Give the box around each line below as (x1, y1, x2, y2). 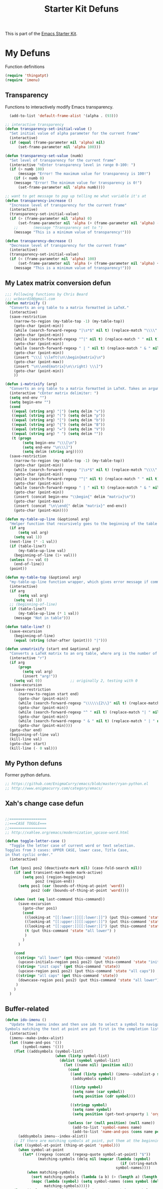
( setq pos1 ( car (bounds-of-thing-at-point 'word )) (17, 884, 125, 888)
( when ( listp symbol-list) (55, 1054, 110, 1059)
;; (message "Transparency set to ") (14, 225, 103, 230)
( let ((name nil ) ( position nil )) (64, 1062, 133, 1067)
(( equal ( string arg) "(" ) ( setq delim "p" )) (11, 413, 105, 418)
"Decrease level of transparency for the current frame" (9, 243, 127, 248)
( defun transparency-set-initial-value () (5, 127, 92, 131)
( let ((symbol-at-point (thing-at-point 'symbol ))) (14, 1143, 120, 1148)
